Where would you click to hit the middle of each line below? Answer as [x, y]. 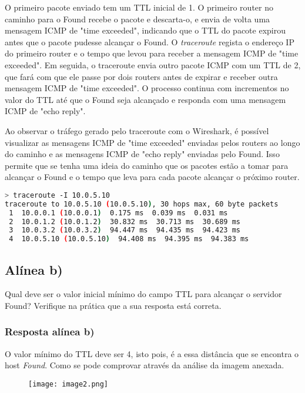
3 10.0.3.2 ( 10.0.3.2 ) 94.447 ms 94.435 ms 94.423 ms [125, 230]
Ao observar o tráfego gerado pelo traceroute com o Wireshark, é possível [137, 130]
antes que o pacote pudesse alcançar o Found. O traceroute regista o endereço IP [150, 41]
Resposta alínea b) [50, 332]
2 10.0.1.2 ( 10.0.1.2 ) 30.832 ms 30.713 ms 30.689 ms [125, 222]
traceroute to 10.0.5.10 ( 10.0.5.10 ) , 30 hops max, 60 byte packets [142, 204]
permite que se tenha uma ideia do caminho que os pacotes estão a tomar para [147, 165]
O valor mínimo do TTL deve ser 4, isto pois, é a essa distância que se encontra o [152, 353]
